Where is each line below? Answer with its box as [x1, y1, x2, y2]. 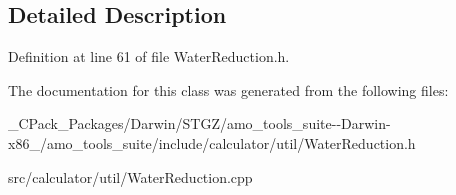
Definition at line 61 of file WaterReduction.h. [8, 46, 290, 67]
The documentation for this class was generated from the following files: [8, 79, 449, 100]
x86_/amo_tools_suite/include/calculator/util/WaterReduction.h [8, 132, 416, 153]
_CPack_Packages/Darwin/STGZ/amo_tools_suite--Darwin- [8, 113, 391, 134]
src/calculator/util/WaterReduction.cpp [8, 166, 253, 187]
